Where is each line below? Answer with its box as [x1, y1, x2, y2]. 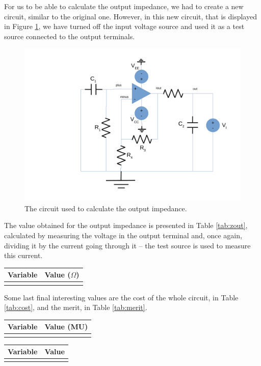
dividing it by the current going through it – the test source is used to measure [4, 240, 251, 250]
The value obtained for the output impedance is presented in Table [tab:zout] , [4, 220, 248, 231]
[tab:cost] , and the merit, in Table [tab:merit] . [4, 302, 147, 313]
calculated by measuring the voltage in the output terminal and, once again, [4, 230, 242, 240]
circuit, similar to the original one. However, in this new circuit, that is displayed [4, 11, 257, 21]
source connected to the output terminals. [4, 31, 135, 41]
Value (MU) [44, 321, 88, 332]
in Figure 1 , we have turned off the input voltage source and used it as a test [4, 21, 245, 32]
